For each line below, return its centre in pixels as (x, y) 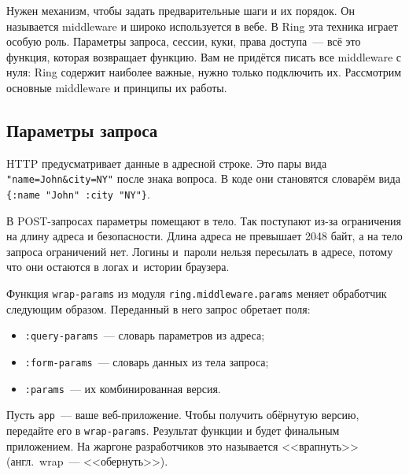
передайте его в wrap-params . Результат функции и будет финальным (173, 430)
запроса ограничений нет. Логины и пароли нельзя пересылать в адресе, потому (200, 251)
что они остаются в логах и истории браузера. (118, 267)
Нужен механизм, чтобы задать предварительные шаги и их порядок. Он (181, 10)
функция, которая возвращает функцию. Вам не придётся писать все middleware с (204, 56)
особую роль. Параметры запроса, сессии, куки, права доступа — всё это (184, 41)
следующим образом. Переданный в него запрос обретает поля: (158, 308)
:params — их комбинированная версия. (123, 388)
